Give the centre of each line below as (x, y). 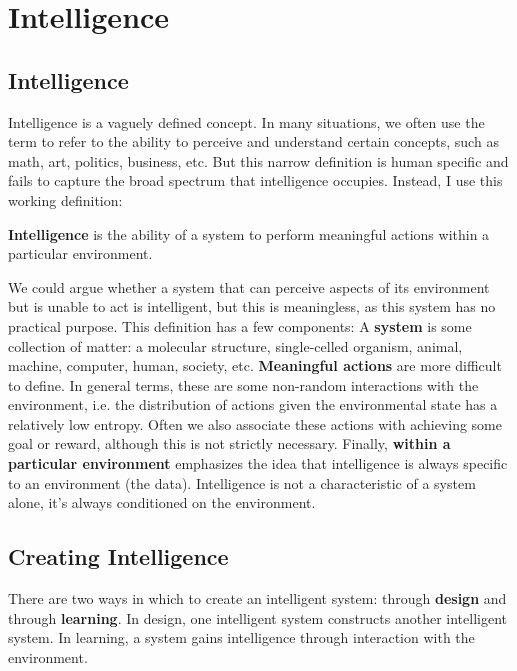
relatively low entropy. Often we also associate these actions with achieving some (255, 423)
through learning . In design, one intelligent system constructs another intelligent (258, 617)
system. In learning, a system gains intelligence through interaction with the (241, 637)
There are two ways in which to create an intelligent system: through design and (257, 598)
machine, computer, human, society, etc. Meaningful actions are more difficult (255, 365)
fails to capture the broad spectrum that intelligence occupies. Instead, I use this (255, 180)
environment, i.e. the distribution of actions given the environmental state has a (253, 404)
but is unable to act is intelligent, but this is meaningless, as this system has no (252, 306)
